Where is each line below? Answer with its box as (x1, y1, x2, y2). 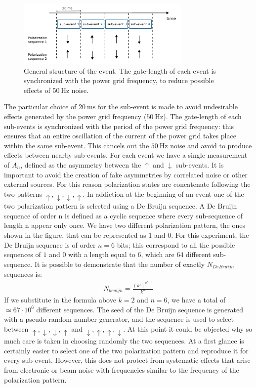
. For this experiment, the (171, 230, 249, 240)
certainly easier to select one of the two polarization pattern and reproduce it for (4, 345, 249, 355)
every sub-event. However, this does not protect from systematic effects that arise (4, 355, 251, 365)
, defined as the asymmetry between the (20, 160, 141, 170)
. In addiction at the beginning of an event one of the (83, 188, 244, 199)
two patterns (4, 188, 43, 199)
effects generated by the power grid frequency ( (4, 111, 147, 122)
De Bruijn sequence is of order (4, 239, 96, 250)
